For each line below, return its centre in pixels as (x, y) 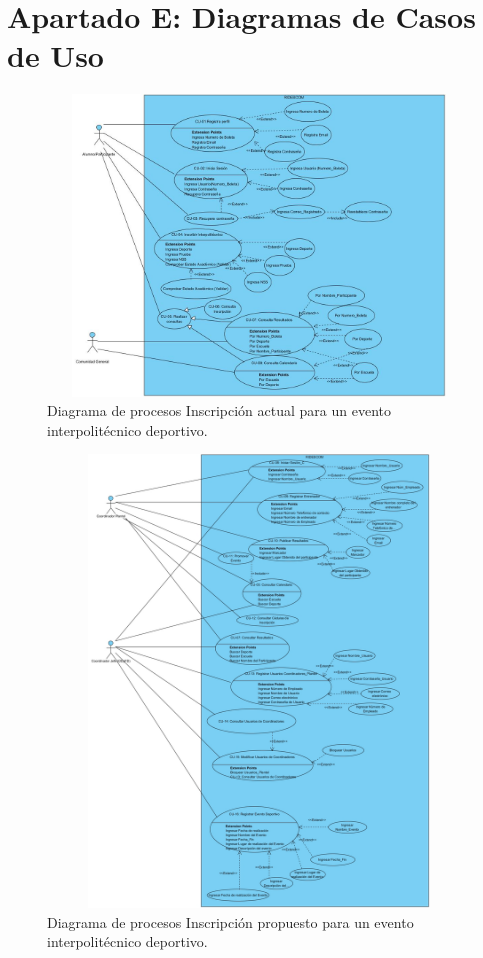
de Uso (55, 55)
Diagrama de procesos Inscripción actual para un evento (219, 410)
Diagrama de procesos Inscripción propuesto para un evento (230, 921)
